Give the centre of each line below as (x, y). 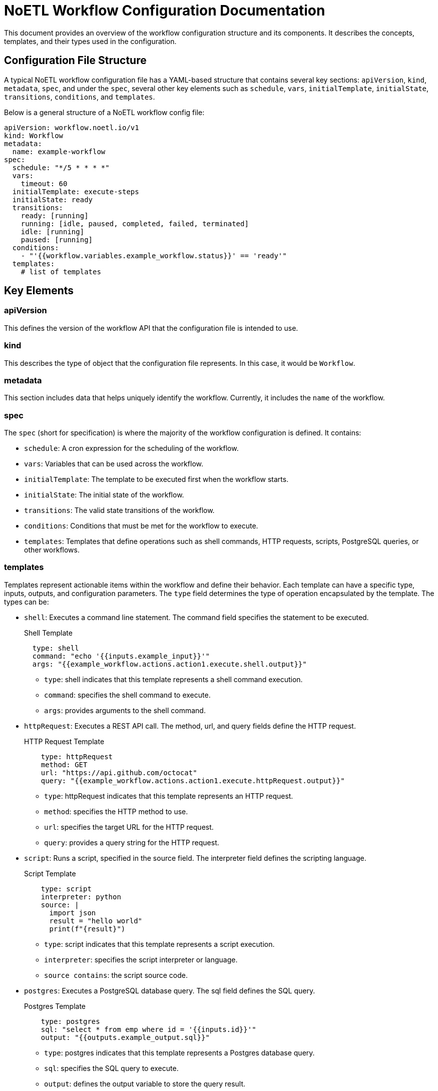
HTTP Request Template (64, 741)
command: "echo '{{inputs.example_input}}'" (121, 656)
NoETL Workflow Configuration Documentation (165, 11)
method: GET (64, 764)
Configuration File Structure (75, 61)
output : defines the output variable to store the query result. (145, 1083)
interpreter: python (81, 897)
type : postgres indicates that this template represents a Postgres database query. (179, 1052)
